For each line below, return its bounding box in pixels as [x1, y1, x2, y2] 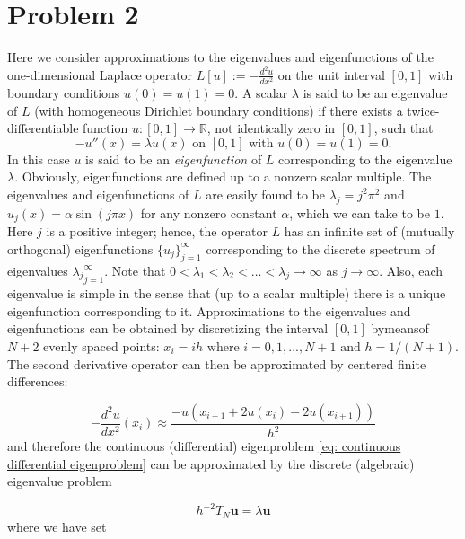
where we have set [7, 517, 107, 535]
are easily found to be [206, 184, 325, 203]
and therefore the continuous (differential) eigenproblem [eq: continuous [7, 437, 401, 455]
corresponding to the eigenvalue [278, 149, 452, 168]
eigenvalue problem [7, 472, 112, 490]
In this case [7, 149, 70, 168]
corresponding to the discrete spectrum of [206, 239, 435, 258]
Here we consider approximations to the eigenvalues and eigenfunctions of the [7, 48, 434, 66]
